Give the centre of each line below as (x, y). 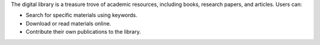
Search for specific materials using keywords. (81, 15)
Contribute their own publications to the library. (84, 32)
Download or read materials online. (68, 23)
